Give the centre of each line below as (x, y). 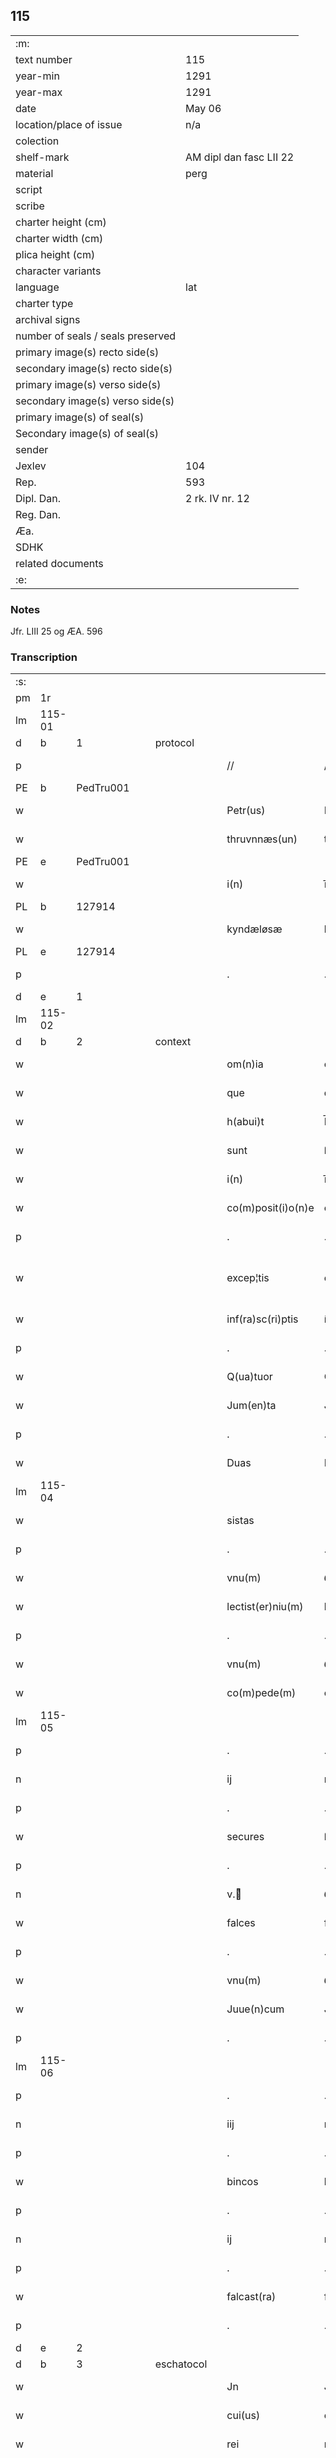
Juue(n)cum (255, 2009)
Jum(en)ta (251, 1406)
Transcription (44, 657)
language (37, 287)
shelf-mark (42, 157)
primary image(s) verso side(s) (88, 384)
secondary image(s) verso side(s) (95, 401)
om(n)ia (245, 1064)
